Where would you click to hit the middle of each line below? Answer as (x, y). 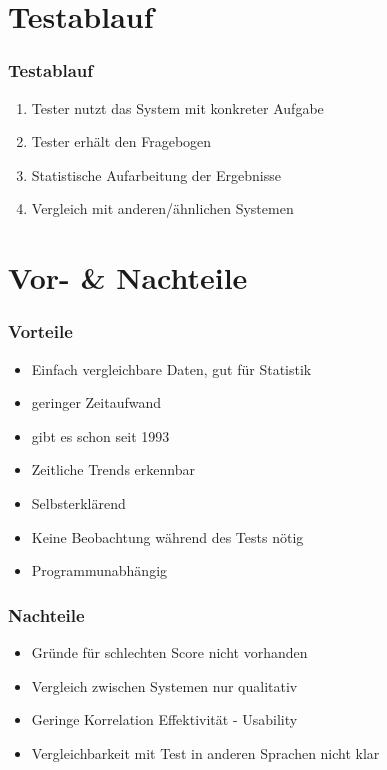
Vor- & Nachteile (128, 277)
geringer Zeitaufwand (96, 402)
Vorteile (40, 331)
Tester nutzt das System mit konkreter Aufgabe (177, 107)
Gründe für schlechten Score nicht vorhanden (169, 651)
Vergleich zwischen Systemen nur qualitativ (164, 685)
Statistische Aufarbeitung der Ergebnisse (156, 174)
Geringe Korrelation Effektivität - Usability (164, 719)
